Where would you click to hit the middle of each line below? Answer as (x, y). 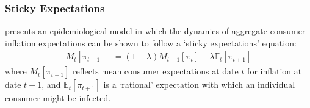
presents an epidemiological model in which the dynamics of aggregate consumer (155, 31)
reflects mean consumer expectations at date (156, 71)
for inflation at (275, 71)
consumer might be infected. (58, 98)
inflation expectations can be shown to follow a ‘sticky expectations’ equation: (151, 42)
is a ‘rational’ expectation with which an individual (199, 85)
